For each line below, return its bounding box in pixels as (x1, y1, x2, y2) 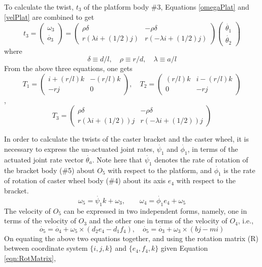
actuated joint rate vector (4, 154, 84, 164)
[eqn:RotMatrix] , (4, 253, 56, 263)
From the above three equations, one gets (4, 63, 133, 74)
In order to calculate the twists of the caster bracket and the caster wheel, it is (4, 133, 249, 144)
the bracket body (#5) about (4, 164, 95, 175)
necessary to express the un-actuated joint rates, (4, 144, 155, 154)
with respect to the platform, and (108, 164, 212, 175)
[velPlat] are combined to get (4, 11, 94, 22)
